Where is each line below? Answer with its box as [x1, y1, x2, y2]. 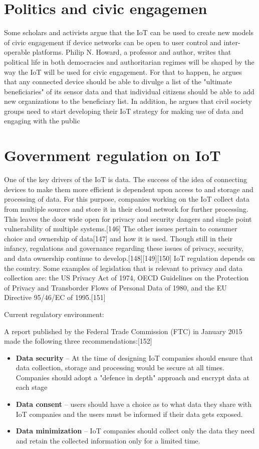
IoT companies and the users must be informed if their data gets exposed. [16, 408, 243, 419]
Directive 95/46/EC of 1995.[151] [4, 292, 106, 303]
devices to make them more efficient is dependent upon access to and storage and [4, 184, 253, 194]
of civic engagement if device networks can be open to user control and [4, 37, 221, 47]
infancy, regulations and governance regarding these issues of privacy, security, [4, 243, 243, 253]
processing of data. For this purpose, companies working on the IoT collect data [4, 194, 249, 204]
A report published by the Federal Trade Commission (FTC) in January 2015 [4, 326, 242, 336]
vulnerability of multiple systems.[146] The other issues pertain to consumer [4, 223, 237, 234]
